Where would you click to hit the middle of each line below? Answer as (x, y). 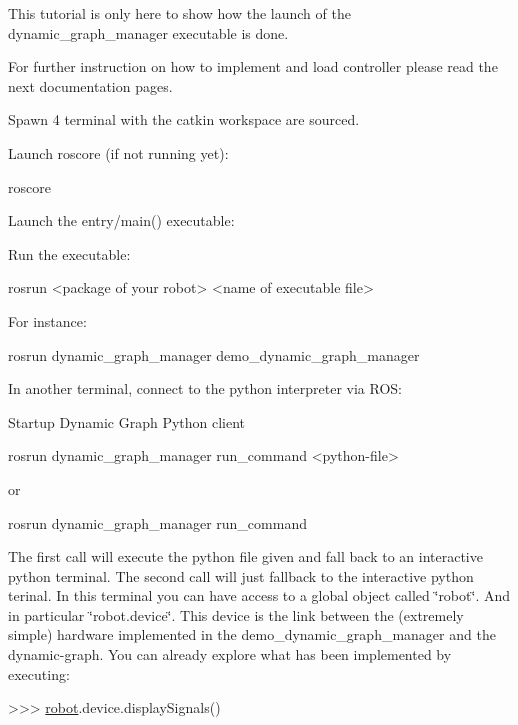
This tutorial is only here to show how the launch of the (179, 13)
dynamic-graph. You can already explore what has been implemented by (230, 654)
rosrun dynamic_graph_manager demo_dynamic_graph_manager (214, 354)
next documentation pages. (90, 85)
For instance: (47, 320)
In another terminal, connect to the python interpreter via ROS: (205, 388)
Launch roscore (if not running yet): (118, 152)
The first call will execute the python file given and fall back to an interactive (245, 556)
